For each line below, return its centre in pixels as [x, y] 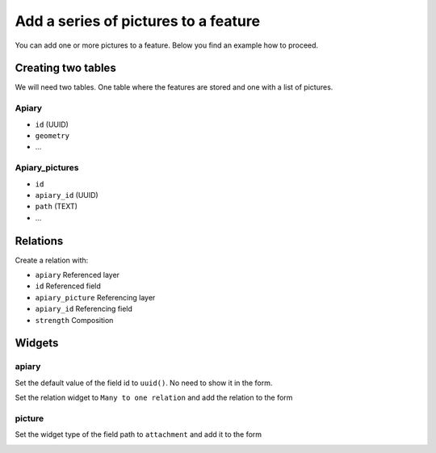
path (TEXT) [57, 207]
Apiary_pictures [47, 168]
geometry [52, 136]
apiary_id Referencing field [84, 309]
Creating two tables [65, 68]
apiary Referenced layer [78, 275]
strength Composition [74, 320]
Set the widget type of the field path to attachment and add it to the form [138, 434]
